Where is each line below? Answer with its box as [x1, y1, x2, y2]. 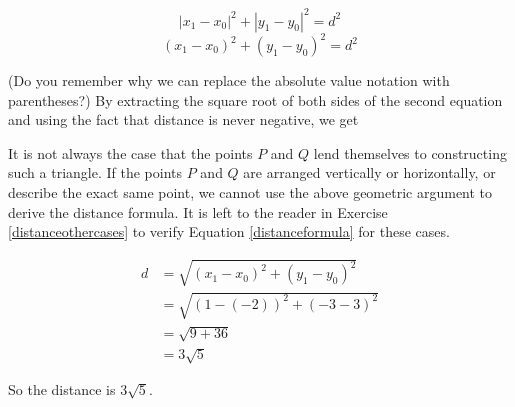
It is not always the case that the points [8, 142, 253, 163]
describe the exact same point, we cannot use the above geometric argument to [8, 181, 493, 202]
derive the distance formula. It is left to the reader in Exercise [8, 201, 388, 222]
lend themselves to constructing [313, 142, 507, 163]
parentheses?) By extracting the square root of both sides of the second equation [8, 89, 503, 110]
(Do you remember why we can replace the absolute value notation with [8, 70, 450, 90]
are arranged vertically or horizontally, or [243, 162, 496, 183]
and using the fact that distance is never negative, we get [8, 109, 359, 130]
